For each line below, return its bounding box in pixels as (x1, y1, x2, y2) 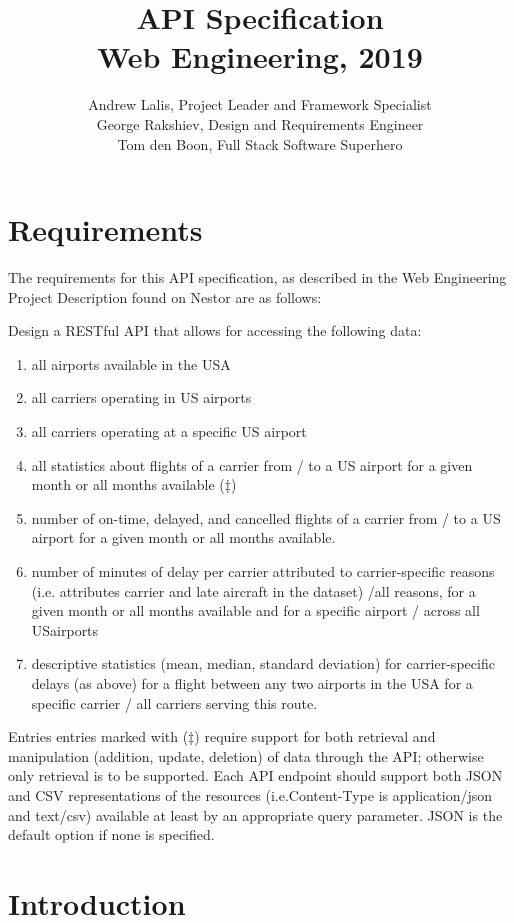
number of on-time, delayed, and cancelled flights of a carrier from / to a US (31, 507, 501, 528)
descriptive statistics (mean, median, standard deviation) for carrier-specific (31, 653, 495, 674)
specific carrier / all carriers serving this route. (31, 692, 318, 713)
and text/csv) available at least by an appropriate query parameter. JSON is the (8, 804, 503, 825)
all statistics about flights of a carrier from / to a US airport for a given (31, 454, 473, 475)
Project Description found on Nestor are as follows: (8, 286, 322, 307)
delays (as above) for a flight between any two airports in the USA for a (31, 672, 473, 693)
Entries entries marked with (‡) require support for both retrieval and (8, 726, 436, 747)
